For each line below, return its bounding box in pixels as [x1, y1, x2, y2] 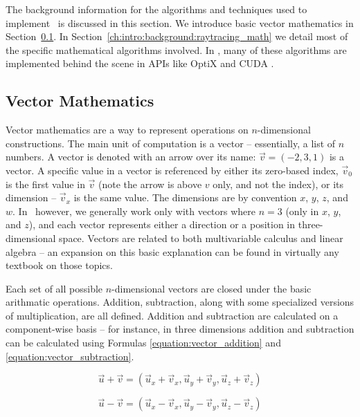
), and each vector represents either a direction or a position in [28, 217, 296, 232]
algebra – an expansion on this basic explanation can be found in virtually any [6, 244, 339, 259]
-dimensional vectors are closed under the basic [111, 281, 312, 295]
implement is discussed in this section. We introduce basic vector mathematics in [6, 15, 354, 30]
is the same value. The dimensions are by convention [73, 190, 297, 205]
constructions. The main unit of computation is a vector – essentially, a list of [6, 136, 336, 150]
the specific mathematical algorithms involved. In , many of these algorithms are [6, 42, 347, 57]
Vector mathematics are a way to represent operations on [6, 122, 249, 137]
